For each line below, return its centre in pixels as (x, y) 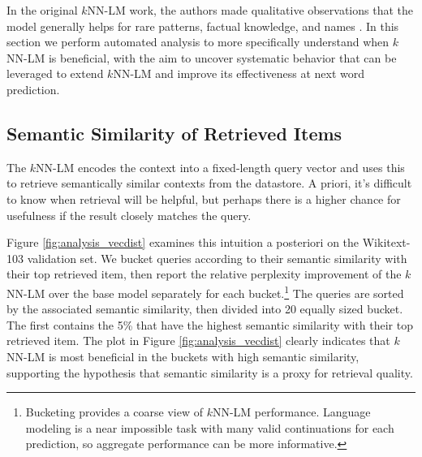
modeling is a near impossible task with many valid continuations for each (210, 427)
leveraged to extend (55, 73)
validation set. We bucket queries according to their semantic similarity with (217, 258)
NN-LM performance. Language (291, 412)
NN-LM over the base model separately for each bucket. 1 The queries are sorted (205, 291)
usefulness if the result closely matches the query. (129, 215)
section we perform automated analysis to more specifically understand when (198, 42)
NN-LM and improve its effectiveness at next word (239, 73)
